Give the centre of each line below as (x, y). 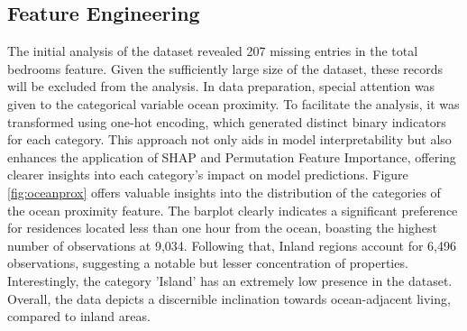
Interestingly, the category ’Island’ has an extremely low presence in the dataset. (230, 280)
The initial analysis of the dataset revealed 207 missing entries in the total (213, 51)
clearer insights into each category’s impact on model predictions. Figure (208, 175)
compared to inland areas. (79, 316)
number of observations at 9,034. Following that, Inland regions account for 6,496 (232, 245)
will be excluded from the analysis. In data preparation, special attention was (221, 86)
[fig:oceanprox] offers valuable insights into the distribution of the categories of (224, 192)
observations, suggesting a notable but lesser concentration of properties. (208, 263)
